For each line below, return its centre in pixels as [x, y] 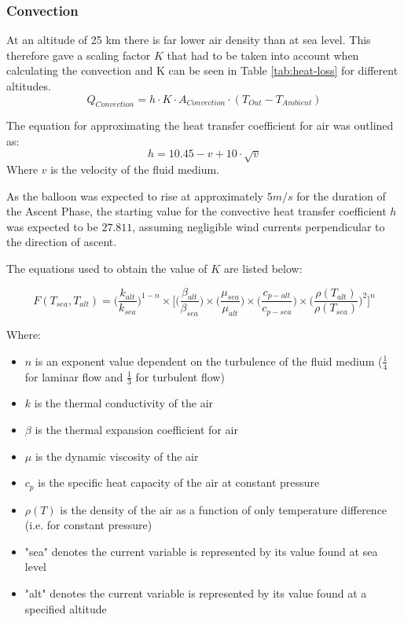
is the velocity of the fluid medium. [135, 169]
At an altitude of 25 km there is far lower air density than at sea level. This [189, 40]
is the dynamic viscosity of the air [117, 456]
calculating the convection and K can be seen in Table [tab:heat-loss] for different [202, 70]
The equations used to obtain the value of [107, 268]
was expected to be [52, 226]
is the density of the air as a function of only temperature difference [224, 509]
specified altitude [66, 608]
